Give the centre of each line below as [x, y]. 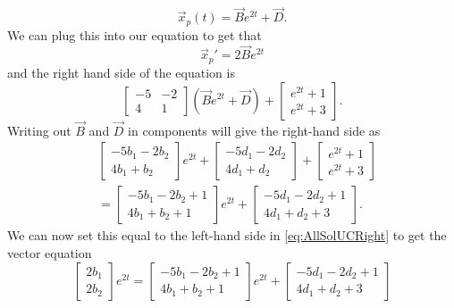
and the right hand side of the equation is [121, 72]
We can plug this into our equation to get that [135, 34]
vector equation [50, 253]
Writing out [39, 130]
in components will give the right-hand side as [254, 130]
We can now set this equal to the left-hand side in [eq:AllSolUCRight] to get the [227, 235]
